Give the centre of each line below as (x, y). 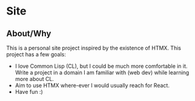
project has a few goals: (36, 54)
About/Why (29, 34)
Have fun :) (29, 92)
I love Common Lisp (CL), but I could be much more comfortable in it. (101, 66)
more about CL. (35, 79)
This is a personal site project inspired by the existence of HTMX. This (94, 48)
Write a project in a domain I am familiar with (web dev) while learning (102, 73)
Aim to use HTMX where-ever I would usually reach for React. (92, 85)
